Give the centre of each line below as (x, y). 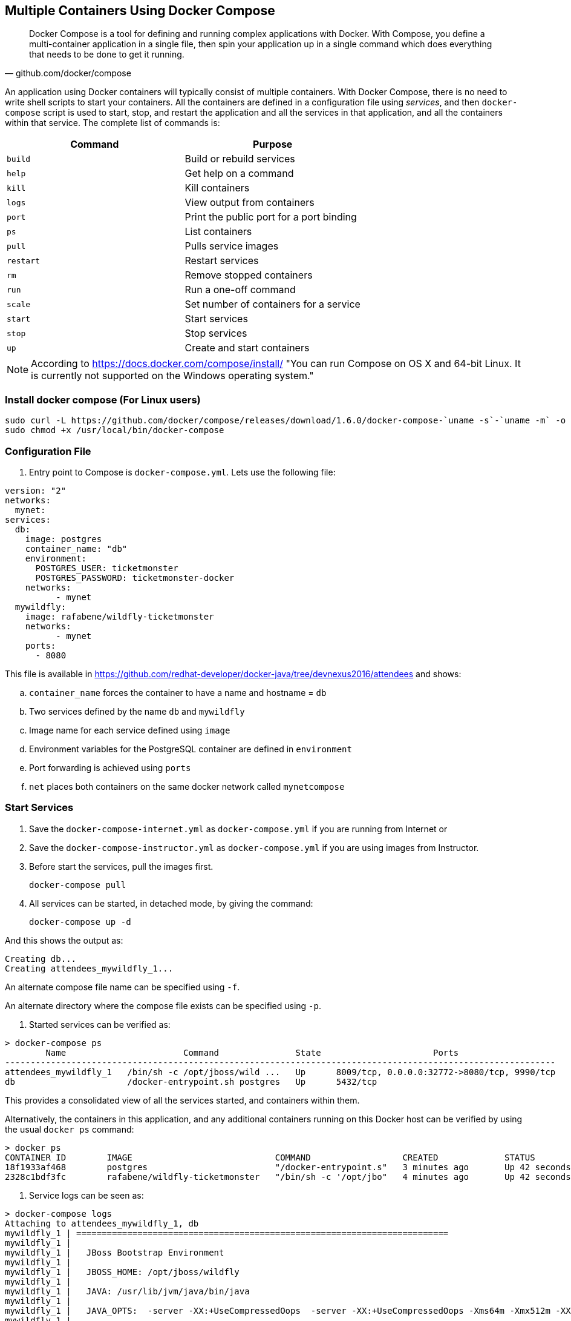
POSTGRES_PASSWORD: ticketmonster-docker (135, 578)
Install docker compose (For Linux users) (103, 399)
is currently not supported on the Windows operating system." (172, 376)
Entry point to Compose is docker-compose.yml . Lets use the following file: (182, 472)
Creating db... (41, 958)
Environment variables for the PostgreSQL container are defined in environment (191, 749)
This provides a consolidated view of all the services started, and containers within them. (182, 1100)
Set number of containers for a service (272, 304)
